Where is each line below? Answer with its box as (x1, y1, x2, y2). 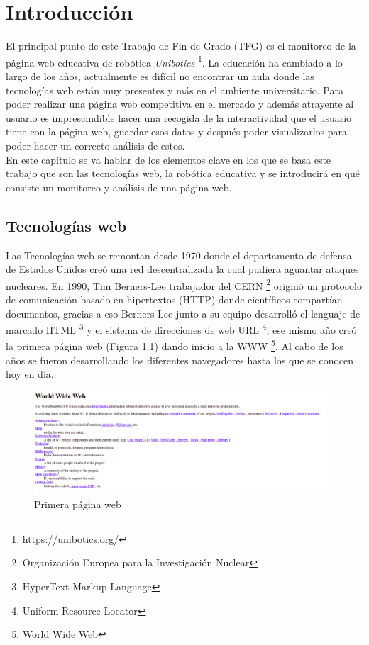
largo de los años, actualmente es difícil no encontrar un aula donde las (6, 68, 314, 83)
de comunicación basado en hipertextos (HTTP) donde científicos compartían (6, 291, 343, 306)
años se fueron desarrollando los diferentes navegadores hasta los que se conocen (6, 352, 354, 367)
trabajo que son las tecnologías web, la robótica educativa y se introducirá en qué (6, 166, 360, 181)
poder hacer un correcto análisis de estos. (6, 138, 185, 152)
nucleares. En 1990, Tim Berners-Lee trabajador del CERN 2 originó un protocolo (6, 276, 362, 293)
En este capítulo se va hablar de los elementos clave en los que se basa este (6, 152, 331, 167)
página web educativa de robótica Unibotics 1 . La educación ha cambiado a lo (6, 52, 343, 69)
